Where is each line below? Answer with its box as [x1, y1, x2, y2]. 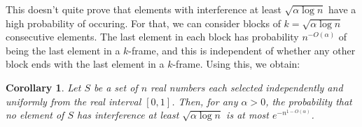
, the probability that [265, 94, 352, 108]
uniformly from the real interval [6, 94, 141, 108]
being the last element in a [6, 43, 120, 57]
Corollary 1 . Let [6, 80, 81, 94]
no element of [6, 107, 64, 122]
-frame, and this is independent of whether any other [128, 43, 356, 57]
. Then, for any [172, 94, 238, 108]
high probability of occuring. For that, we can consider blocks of [6, 15, 281, 30]
